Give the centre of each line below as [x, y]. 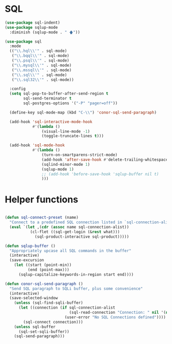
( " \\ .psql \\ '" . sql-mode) [41, 61]
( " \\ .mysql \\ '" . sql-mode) [42, 65]
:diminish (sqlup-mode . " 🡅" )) [45, 32]
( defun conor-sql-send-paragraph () [44, 284]
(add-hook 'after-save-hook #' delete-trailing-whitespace [105, 160]
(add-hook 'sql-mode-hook [37, 145]
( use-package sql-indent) [32, 23]
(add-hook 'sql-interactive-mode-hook [51, 122]
